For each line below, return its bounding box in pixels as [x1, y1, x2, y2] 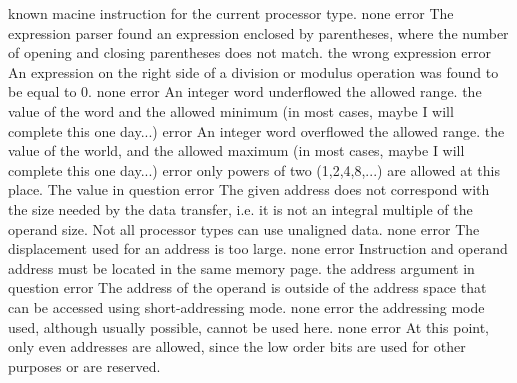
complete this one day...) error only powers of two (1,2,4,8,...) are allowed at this [8, 159, 501, 180]
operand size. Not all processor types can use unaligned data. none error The [8, 218, 480, 239]
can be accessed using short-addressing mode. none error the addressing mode [8, 296, 485, 317]
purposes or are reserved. [8, 355, 161, 376]
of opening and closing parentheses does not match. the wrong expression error [8, 42, 491, 63]
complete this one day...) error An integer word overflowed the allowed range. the [8, 120, 505, 141]
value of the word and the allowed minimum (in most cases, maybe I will [8, 100, 454, 121]
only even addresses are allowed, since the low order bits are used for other [8, 336, 466, 357]
